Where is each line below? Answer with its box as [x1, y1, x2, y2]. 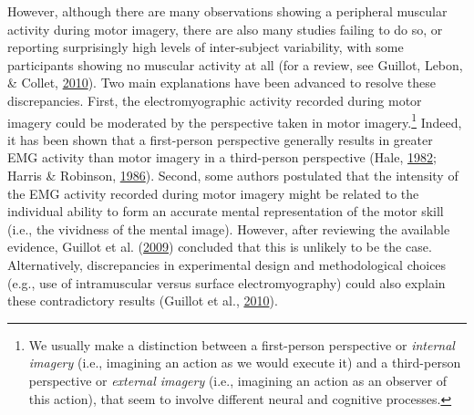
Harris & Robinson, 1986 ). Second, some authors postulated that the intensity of [7, 166, 459, 184]
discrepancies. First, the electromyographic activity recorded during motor [7, 90, 422, 109]
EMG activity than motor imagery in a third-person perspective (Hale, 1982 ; [7, 148, 437, 167]
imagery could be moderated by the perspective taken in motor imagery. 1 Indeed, [7, 109, 462, 131]
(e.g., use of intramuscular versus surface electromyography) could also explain [7, 273, 446, 292]
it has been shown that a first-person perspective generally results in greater [7, 130, 433, 149]
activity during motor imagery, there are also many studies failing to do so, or [7, 19, 443, 38]
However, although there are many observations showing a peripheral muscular [7, 2, 448, 20]
